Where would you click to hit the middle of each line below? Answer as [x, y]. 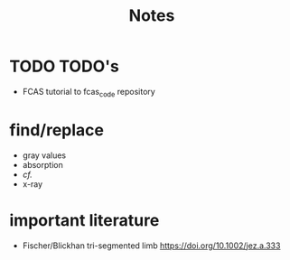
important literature [84, 220]
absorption [42, 164]
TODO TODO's [64, 66]
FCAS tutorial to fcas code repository [89, 93]
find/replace [56, 130]
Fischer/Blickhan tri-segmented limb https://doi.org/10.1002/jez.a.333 [151, 246]
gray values [44, 155]
